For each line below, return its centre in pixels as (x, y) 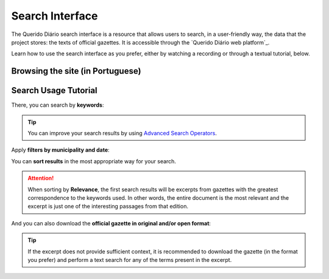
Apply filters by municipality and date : (60, 150)
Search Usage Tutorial (54, 90)
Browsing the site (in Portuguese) (76, 71)
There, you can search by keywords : (58, 105)
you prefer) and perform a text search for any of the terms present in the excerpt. (130, 260)
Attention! (41, 178)
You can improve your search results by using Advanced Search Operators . (122, 133)
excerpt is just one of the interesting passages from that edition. (108, 207)
